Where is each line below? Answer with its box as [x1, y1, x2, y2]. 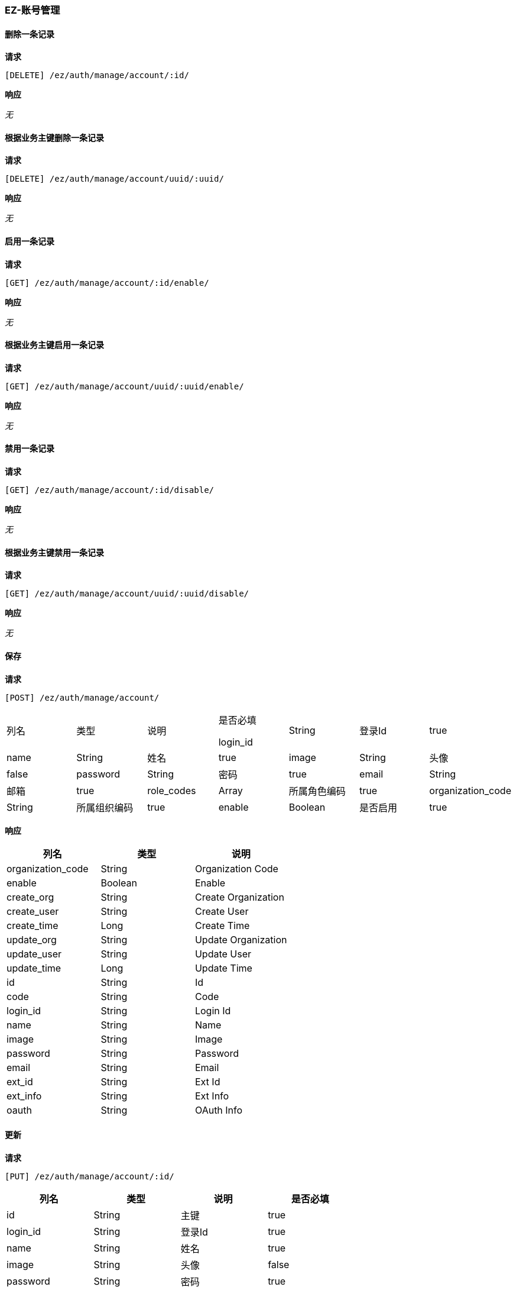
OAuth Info [194, 1104, 243, 1116]
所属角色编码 [288, 785, 346, 797]
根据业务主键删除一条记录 [5, 132, 104, 143]
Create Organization [194, 891, 284, 903]
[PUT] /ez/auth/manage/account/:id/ [5, 1171, 174, 1181]
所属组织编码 [76, 801, 134, 814]
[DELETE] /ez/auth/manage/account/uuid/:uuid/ [5, 174, 224, 184]
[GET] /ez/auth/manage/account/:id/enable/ [5, 278, 209, 288]
